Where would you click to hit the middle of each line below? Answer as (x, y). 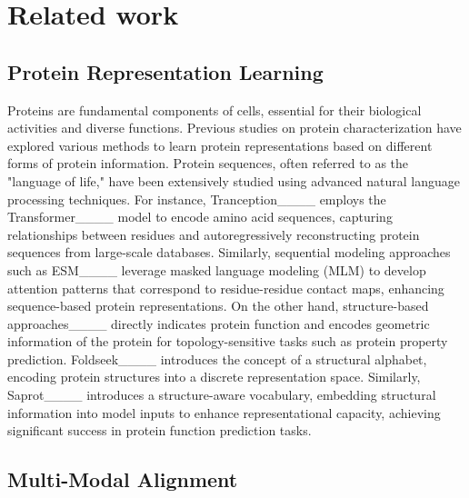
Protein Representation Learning (165, 71)
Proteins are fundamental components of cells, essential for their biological (215, 110)
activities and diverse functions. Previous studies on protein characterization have (234, 128)
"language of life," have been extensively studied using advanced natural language (234, 180)
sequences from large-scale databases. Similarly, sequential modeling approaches (229, 252)
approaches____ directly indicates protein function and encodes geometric (219, 323)
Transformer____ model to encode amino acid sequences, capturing (200, 217)
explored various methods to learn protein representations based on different (220, 145)
